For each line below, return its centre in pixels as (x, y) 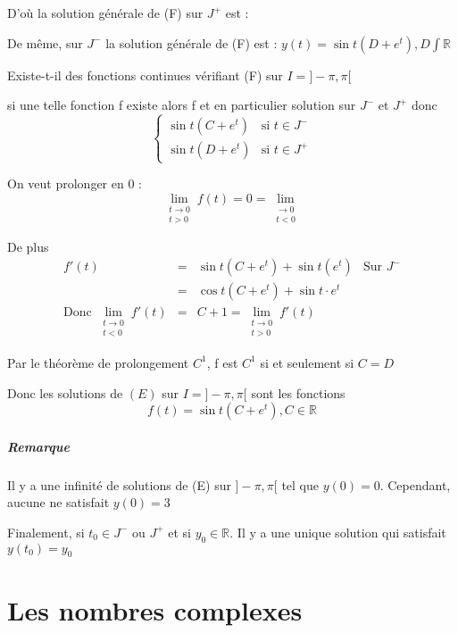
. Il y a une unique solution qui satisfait (338, 532)
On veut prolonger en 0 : (75, 183)
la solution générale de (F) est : (192, 42)
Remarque (38, 446)
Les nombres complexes (155, 609)
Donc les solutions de (65, 392)
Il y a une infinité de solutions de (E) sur (119, 484)
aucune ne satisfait (58, 502)
